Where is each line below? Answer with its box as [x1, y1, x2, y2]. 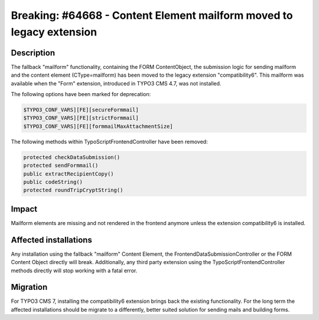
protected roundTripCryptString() [23, 187, 123, 194]
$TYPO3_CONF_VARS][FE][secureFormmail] [23, 107, 139, 113]
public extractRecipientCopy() [23, 170, 115, 177]
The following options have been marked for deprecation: [11, 91, 151, 98]
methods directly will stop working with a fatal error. [11, 267, 138, 274]
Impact [11, 204, 38, 214]
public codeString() [23, 179, 83, 185]
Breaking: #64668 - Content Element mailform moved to [11, 9, 293, 22]
